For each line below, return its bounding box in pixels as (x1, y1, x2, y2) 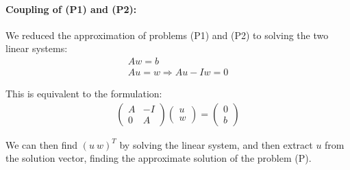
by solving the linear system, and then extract (119, 137, 313, 151)
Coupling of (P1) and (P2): (5, 1, 137, 16)
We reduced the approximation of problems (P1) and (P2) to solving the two (5, 27, 329, 42)
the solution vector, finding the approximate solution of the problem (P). (5, 151, 312, 165)
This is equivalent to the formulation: (5, 86, 162, 101)
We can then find (5, 137, 78, 151)
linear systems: (5, 41, 68, 56)
